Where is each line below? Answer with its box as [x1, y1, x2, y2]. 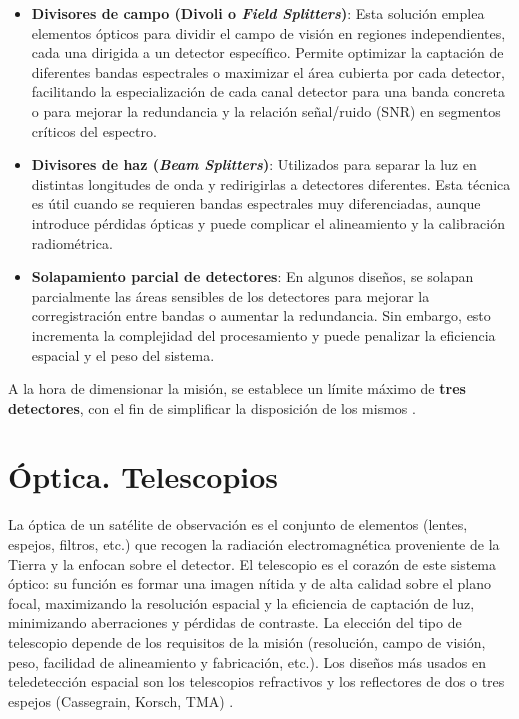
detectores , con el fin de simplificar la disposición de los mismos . [8, 397, 416, 418]
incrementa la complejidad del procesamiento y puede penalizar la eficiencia [31, 324, 496, 345]
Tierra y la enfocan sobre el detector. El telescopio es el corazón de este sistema [8, 553, 497, 574]
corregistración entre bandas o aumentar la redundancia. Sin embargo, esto [31, 305, 491, 326]
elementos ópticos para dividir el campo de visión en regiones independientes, [31, 22, 506, 43]
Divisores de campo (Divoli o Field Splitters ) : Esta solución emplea [31, 3, 485, 23]
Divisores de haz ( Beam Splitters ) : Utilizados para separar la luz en [31, 154, 477, 175]
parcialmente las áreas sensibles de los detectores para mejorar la [31, 285, 430, 306]
